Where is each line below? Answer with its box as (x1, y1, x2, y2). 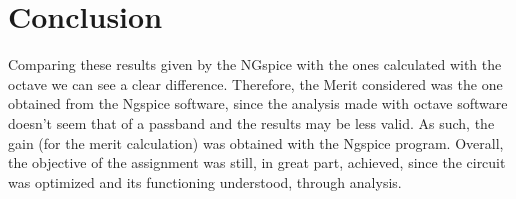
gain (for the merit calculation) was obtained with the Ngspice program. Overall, (8, 132, 504, 153)
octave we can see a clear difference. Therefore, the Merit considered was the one (8, 73, 503, 94)
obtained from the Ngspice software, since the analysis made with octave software (8, 93, 508, 114)
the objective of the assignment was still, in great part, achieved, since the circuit (8, 152, 506, 173)
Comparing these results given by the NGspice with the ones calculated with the (8, 54, 502, 75)
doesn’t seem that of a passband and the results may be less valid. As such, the (8, 112, 495, 133)
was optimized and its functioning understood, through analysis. (8, 171, 402, 192)
